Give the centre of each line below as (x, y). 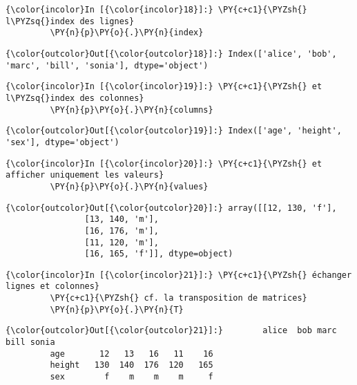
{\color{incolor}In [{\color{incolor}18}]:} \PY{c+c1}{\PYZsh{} (156, 10)
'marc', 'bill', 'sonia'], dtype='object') (107, 65)
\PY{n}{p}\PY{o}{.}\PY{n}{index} (127, 33)
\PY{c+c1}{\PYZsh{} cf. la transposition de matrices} (178, 298)
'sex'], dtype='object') (62, 142)
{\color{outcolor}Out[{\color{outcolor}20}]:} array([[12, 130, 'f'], (171, 208)
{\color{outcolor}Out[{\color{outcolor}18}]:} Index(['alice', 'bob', (171, 54)
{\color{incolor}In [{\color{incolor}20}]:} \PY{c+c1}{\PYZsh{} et (164, 163)
